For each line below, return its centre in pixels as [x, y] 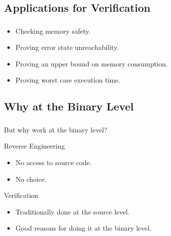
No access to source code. [53, 162]
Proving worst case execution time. [68, 80]
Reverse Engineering [35, 146]
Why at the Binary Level [69, 106]
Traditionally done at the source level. [73, 211]
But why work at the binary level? [56, 129]
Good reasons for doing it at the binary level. [84, 228]
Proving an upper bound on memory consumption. [92, 63]
